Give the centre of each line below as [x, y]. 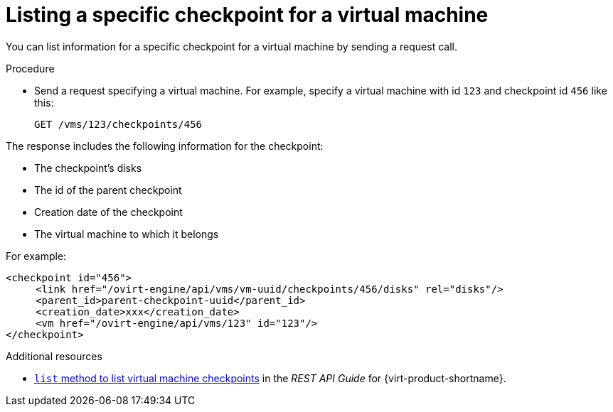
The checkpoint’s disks [88, 168]
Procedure [30, 68]
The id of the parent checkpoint [108, 190]
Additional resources [54, 356]
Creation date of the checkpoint [108, 212]
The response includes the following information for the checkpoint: [165, 146]
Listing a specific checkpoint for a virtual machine [247, 15]
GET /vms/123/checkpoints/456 [118, 124]
